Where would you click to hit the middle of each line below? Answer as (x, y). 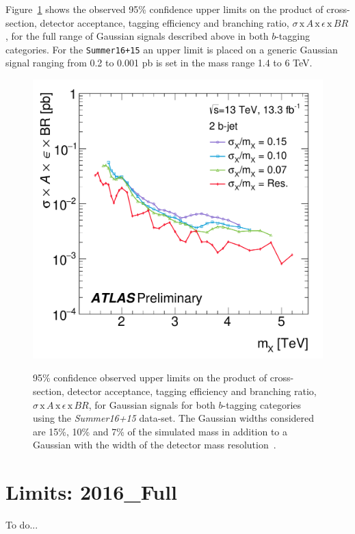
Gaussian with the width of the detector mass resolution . (155, 445)
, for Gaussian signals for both (152, 404)
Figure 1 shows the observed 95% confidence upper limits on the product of (165, 9)
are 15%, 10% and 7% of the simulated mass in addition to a (160, 431)
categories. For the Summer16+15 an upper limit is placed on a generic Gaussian (172, 49)
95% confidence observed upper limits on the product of (150, 378)
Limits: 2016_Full (92, 492)
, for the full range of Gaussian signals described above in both (137, 36)
